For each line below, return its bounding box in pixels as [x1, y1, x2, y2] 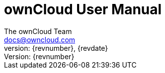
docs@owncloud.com [4, 35, 76, 44]
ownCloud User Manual [4, 1, 162, 18]
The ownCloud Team [4, 27, 72, 36]
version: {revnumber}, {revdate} [4, 43, 108, 52]
